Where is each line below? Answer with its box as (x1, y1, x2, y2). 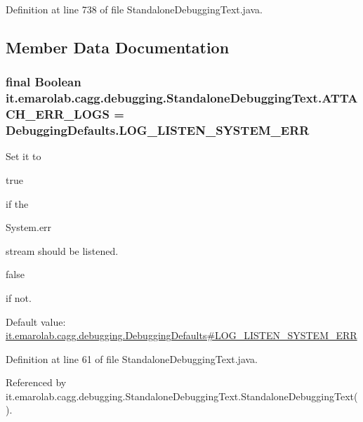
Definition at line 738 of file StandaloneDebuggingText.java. (6, 2, 263, 16)
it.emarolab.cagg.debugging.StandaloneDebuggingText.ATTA (6, 89, 358, 107)
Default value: (6, 314, 66, 329)
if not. (6, 290, 32, 305)
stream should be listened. (6, 243, 119, 258)
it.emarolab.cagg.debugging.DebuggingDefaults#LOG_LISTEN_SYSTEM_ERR (6, 328, 357, 343)
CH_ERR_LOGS (6, 105, 110, 123)
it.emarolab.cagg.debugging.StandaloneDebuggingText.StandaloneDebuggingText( (6, 388, 358, 403)
